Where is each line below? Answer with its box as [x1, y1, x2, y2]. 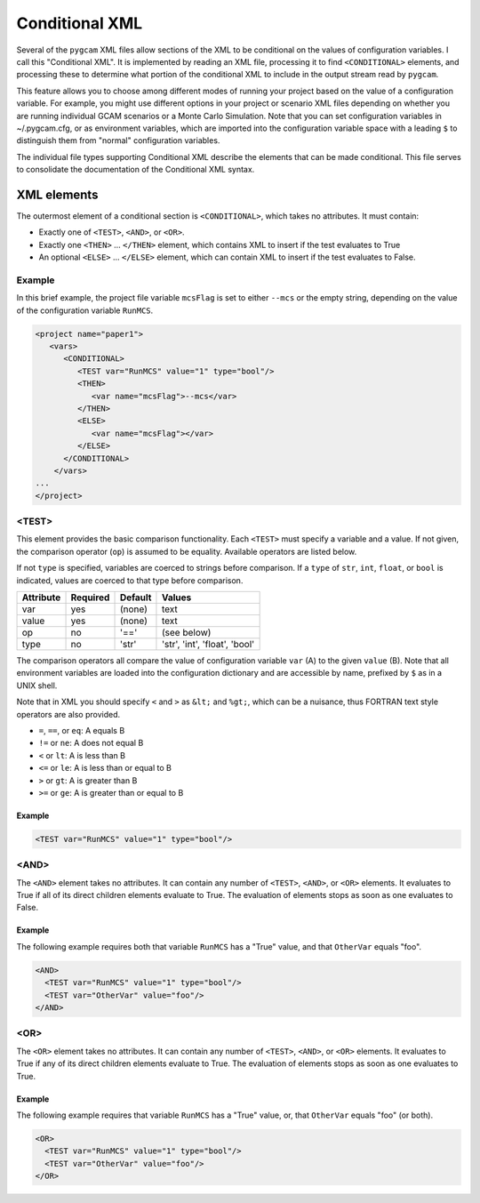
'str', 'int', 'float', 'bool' [161, 638, 255, 651]
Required [70, 591, 110, 604]
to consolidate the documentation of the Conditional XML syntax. [16, 164, 255, 175]
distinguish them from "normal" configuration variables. [16, 135, 220, 146]
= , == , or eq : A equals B [38, 725, 125, 735]
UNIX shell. [16, 680, 58, 691]
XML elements [16, 187, 99, 202]
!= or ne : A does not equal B [38, 738, 144, 749]
